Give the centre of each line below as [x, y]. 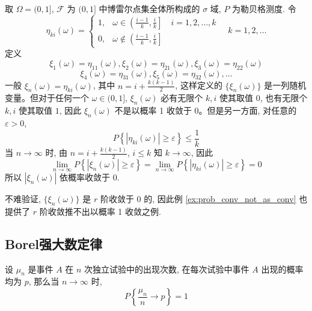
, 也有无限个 [284, 98]
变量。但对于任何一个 [47, 98]
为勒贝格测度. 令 [264, 8]
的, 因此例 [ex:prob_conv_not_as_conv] [220, 199]
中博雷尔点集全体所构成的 [149, 8]
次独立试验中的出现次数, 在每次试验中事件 [167, 269]
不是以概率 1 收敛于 [153, 110]
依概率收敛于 [85, 177]
